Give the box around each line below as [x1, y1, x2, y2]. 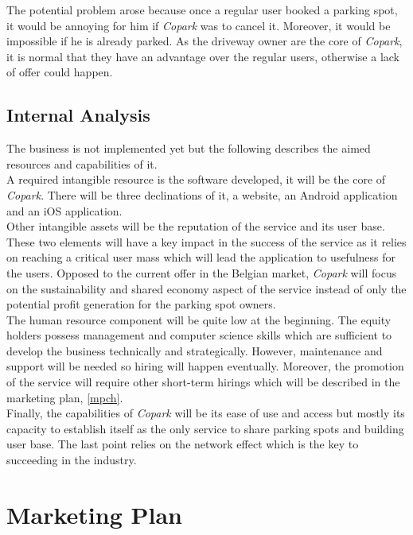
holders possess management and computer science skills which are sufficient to [6, 327, 392, 343]
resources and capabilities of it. [6, 155, 158, 172]
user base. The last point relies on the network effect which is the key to [6, 436, 359, 452]
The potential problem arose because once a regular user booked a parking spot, [6, 2, 398, 17]
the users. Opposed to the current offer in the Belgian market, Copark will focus [6, 264, 397, 281]
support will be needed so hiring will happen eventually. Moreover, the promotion [6, 358, 404, 374]
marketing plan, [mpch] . [6, 389, 123, 405]
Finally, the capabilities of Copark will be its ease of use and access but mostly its [6, 405, 405, 421]
